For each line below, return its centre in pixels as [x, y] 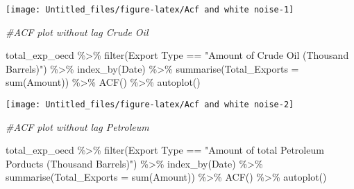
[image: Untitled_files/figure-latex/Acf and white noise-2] [150, 105]
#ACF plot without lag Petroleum [77, 126]
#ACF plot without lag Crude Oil [77, 31]
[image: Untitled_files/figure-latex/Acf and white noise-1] [150, 10]
